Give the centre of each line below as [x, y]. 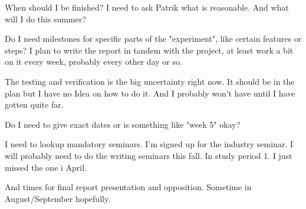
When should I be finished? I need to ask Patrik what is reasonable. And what [147, 7]
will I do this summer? [45, 19]
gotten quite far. [34, 104]
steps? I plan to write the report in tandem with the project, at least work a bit [149, 50]
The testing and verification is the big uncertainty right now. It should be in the [150, 81]
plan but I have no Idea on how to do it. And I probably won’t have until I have [150, 93]
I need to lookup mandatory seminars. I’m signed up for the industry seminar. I [149, 144]
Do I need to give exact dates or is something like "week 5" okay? [123, 124]
